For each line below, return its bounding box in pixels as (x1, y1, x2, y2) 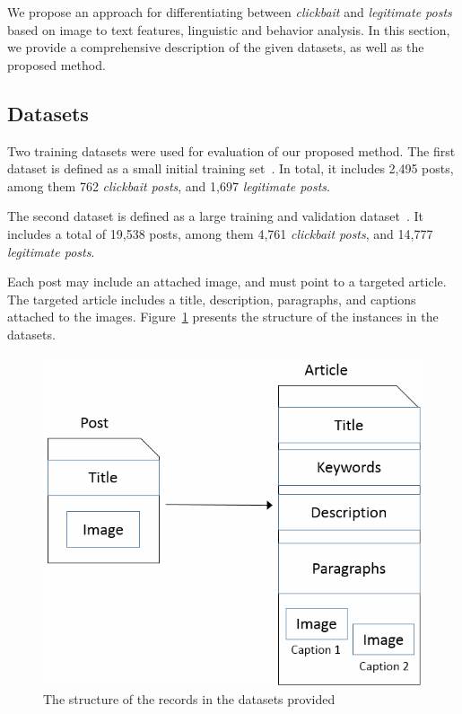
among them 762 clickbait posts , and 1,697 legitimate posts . (7, 176, 330, 195)
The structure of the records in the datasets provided (43, 690, 336, 708)
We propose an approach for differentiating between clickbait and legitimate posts (7, 3, 452, 21)
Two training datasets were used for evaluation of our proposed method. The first (7, 141, 456, 160)
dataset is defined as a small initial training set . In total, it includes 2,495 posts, (7, 159, 454, 178)
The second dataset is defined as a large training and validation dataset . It (7, 207, 424, 225)
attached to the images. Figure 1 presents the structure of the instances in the (7, 307, 439, 326)
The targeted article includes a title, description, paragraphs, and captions (7, 289, 416, 308)
